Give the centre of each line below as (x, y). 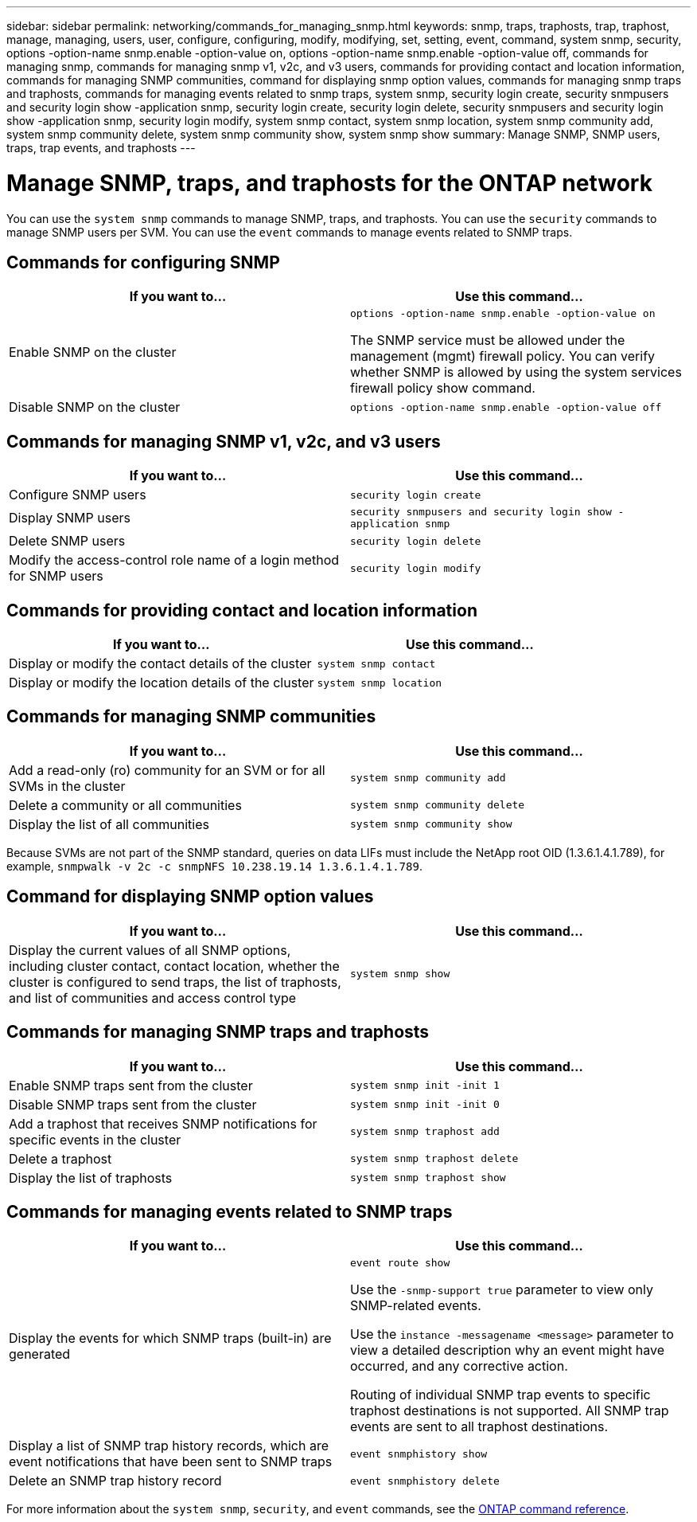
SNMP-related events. (416, 1306)
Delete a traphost (60, 1158)
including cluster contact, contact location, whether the (174, 966)
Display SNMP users (70, 518)
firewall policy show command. (443, 388)
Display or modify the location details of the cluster (162, 683)
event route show (400, 1263)
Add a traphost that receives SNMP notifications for (163, 1123)
